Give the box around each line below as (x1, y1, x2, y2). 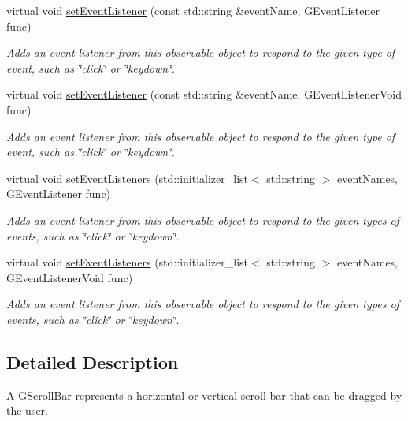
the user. (6, 402, 49, 419)
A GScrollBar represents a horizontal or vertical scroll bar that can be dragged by (6, 386, 402, 403)
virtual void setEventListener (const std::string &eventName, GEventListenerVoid (6, 86, 402, 102)
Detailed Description (6, 349, 179, 374)
